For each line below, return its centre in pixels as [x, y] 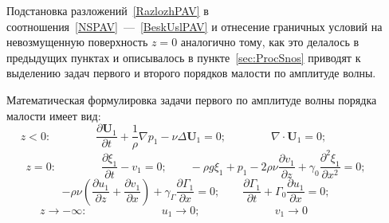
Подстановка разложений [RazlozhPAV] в [108, 10]
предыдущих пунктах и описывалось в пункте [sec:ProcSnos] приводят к [184, 57]
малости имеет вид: [54, 115]
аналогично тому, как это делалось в [270, 42]
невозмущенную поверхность [77, 42]
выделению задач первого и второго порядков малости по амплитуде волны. [191, 73]
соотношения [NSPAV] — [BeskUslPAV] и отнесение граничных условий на [194, 26]
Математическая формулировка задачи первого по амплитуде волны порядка [192, 99]
